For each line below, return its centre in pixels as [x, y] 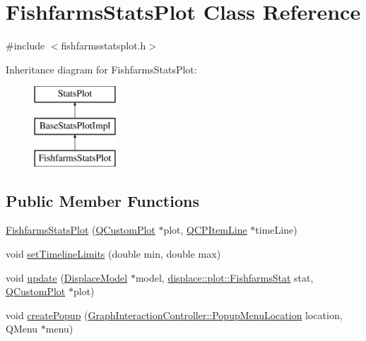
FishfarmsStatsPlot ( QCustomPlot [81, 230]
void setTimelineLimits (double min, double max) [113, 254]
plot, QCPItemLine [205, 230]
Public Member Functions [102, 200]
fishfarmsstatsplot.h [104, 46]
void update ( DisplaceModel [67, 277]
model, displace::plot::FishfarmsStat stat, [224, 277]
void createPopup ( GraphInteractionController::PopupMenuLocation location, [174, 315]
